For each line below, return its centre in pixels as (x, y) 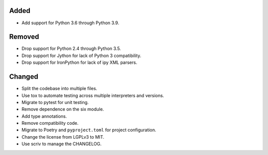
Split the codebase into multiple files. (60, 89)
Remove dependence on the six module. (63, 109)
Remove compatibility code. (50, 123)
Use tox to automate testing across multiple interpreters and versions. (93, 95)
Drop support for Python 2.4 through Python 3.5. (71, 49)
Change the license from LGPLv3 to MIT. (63, 137)
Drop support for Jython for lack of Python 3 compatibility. (81, 55)
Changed (24, 77)
